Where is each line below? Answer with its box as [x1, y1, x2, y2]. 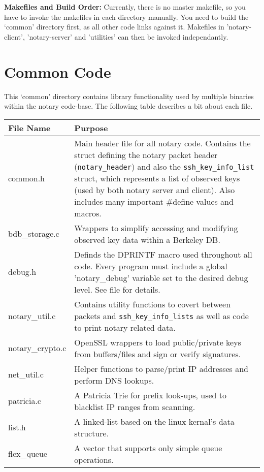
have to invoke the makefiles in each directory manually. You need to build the [4, 11, 249, 22]
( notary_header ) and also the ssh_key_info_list [74, 160, 254, 172]
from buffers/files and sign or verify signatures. [74, 348, 241, 360]
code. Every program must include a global [74, 260, 227, 272]
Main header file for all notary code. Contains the [74, 137, 251, 149]
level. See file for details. [74, 283, 160, 295]
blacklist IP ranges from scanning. [74, 400, 195, 413]
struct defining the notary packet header [74, 148, 218, 161]
